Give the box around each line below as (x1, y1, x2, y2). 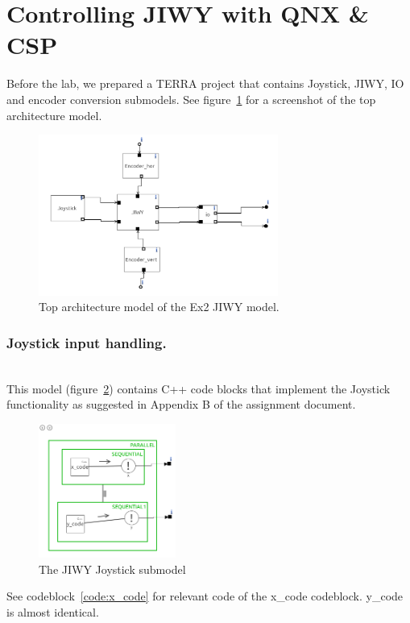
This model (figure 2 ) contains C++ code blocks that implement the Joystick (6, 380, 391, 397)
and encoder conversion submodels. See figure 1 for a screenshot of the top (6, 90, 376, 107)
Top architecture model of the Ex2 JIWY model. (39, 298, 280, 315)
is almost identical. (6, 603, 99, 620)
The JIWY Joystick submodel (39, 560, 186, 577)
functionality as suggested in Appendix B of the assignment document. (6, 396, 356, 413)
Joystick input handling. (6, 332, 167, 352)
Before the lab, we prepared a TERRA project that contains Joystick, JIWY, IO (6, 75, 404, 92)
